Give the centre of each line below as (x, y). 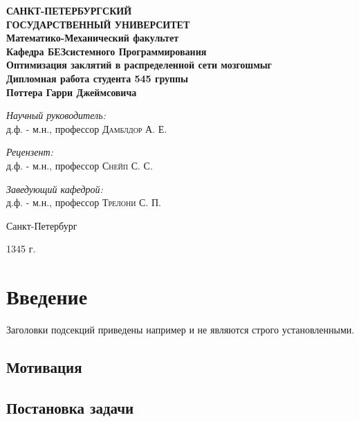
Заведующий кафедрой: (55, 189)
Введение (47, 296)
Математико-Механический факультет (93, 38)
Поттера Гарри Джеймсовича (72, 92)
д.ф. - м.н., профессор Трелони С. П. (84, 202)
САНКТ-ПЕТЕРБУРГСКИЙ (69, 10)
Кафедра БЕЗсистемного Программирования (107, 51)
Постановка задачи (70, 407)
